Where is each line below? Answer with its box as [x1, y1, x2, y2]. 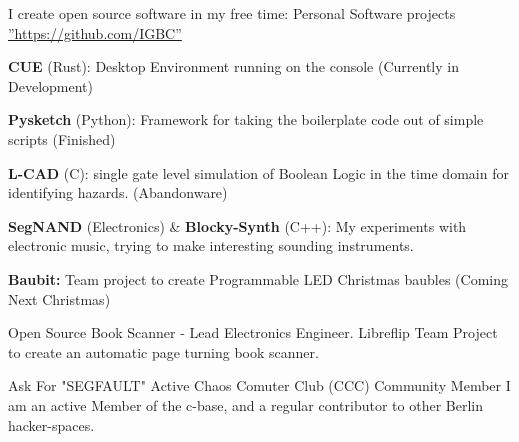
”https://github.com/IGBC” [8, 22, 182, 43]
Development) [8, 75, 93, 96]
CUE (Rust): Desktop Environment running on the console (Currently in [8, 56, 459, 77]
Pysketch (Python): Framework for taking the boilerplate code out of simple [8, 109, 484, 130]
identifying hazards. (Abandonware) [8, 182, 228, 203]
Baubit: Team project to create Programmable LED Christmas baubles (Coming [8, 268, 508, 289]
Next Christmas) [8, 288, 111, 309]
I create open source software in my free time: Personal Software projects [8, 3, 456, 23]
